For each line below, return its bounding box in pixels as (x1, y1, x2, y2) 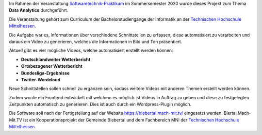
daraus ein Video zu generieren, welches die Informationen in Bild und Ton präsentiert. (9, 39, 182, 45)
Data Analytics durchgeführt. (9, 7, 68, 13)
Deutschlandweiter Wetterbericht (21, 56, 91, 62)
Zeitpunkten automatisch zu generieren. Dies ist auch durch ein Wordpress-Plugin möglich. (9, 102, 192, 107)
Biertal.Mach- (223, 110, 251, 116)
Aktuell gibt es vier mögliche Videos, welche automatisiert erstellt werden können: (9, 47, 173, 53)
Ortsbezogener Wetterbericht (21, 63, 82, 69)
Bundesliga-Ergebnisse (21, 70, 70, 76)
